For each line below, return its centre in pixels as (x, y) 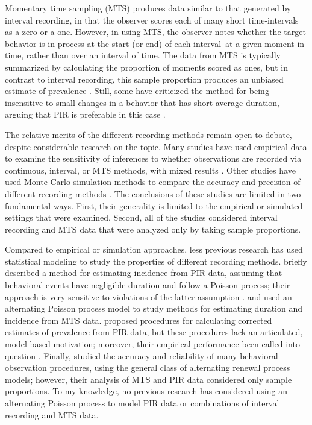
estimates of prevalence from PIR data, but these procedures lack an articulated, (154, 332)
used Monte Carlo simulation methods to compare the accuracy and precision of (153, 182)
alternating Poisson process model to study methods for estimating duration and (154, 308)
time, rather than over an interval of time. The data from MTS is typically (143, 55)
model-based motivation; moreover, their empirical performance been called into (152, 344)
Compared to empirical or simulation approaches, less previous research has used (154, 249)
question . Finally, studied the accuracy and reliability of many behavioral (142, 355)
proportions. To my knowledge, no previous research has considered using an (146, 391)
